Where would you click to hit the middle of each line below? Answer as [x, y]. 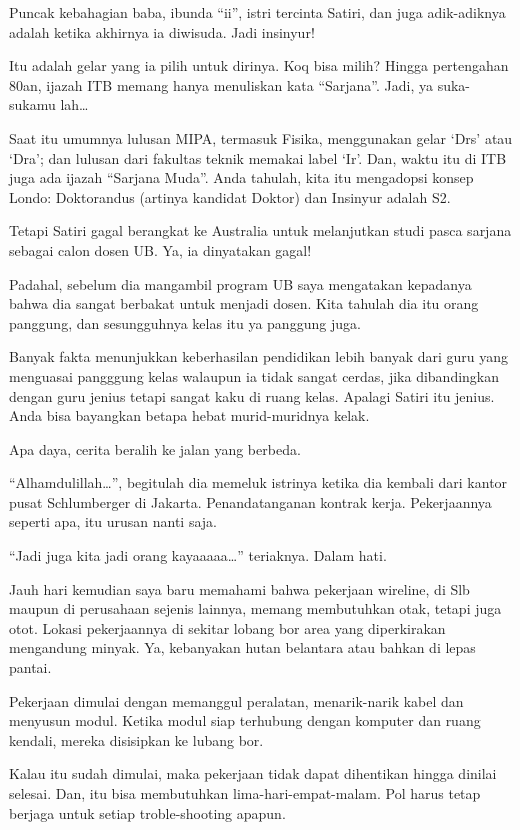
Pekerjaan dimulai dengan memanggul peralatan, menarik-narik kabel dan [236, 700]
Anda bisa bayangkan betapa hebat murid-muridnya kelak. [189, 415]
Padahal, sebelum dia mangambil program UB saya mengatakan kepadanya [240, 283]
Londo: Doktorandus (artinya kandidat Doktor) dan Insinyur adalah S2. [230, 196]
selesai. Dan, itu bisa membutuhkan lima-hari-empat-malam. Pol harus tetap [245, 793]
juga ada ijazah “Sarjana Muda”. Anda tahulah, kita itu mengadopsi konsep [241, 177]
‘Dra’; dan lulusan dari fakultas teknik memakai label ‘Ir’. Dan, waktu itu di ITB [258, 157]
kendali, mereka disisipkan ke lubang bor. [136, 739]
